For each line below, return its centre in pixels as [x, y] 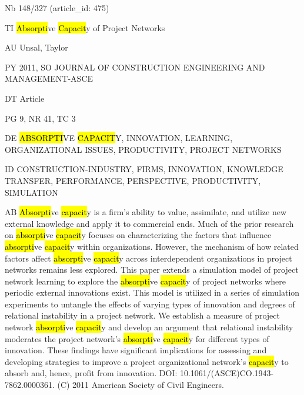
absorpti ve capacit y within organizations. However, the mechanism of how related [152, 246]
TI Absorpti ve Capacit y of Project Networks [85, 27]
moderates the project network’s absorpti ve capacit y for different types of [137, 338]
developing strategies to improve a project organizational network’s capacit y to [147, 361]
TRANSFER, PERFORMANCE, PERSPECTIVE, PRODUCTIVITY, [133, 180]
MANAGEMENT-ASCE [49, 78]
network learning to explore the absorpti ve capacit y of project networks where [146, 281]
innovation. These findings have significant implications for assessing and [136, 350]
